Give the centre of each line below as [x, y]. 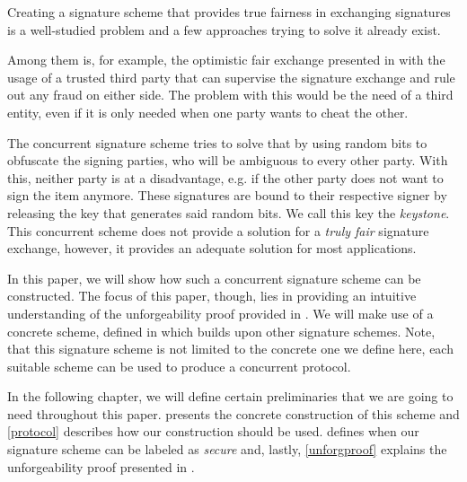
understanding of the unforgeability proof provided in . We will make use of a [220, 313]
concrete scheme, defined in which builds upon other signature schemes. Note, [221, 331]
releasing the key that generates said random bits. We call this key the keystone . [229, 212]
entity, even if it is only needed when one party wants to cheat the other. [208, 112]
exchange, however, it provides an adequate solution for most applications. [212, 248]
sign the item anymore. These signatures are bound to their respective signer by [227, 195]
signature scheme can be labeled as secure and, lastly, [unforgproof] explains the [227, 449]
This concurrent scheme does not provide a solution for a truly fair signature [218, 230]
